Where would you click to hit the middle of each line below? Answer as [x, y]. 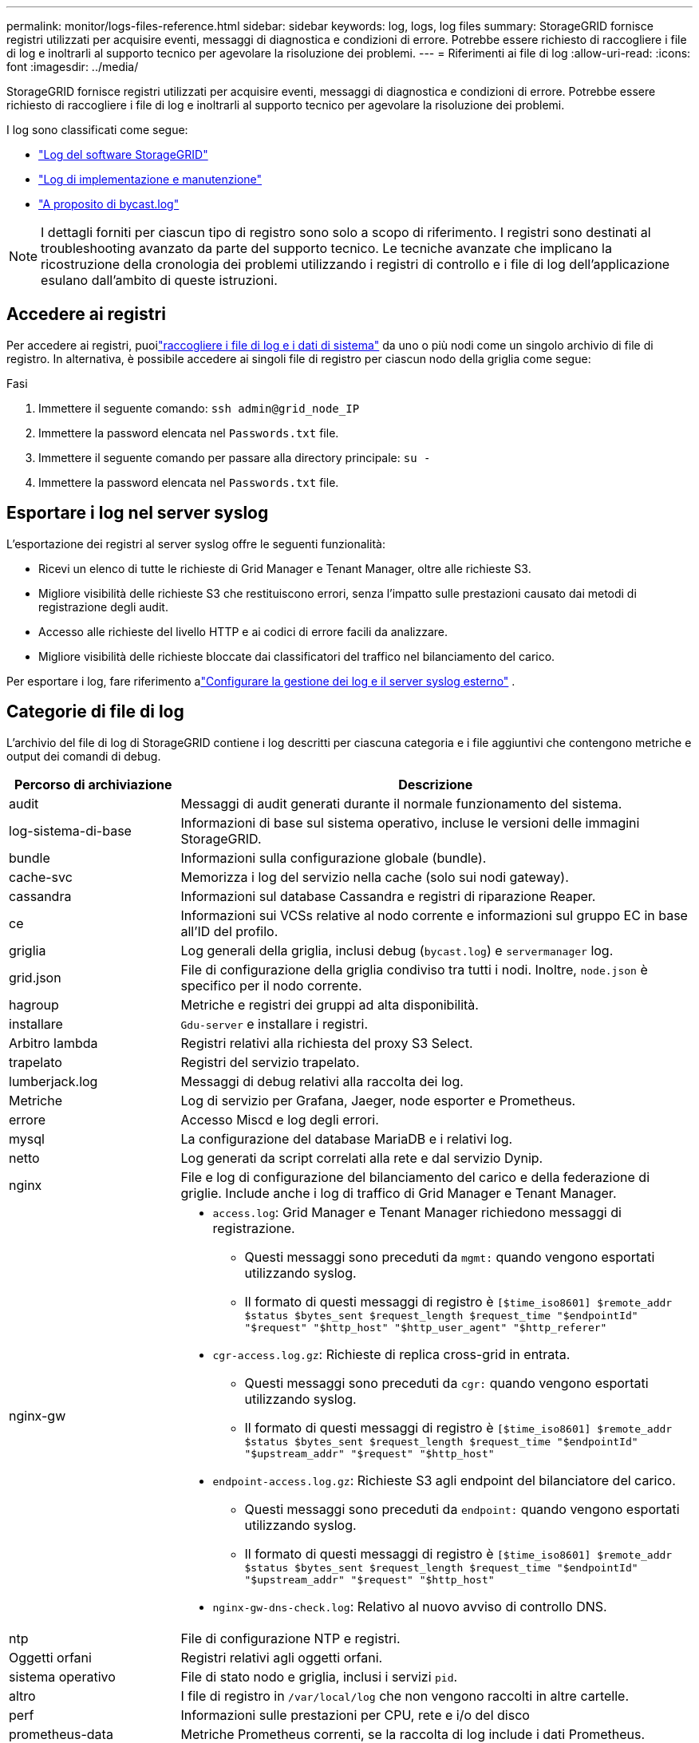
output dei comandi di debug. [84, 756]
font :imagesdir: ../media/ [73, 67]
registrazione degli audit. [103, 607]
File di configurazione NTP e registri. [290, 1638]
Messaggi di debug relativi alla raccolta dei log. [322, 1081]
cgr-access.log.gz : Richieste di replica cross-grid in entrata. [391, 1354]
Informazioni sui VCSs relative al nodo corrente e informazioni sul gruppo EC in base [434, 915]
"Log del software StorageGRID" [123, 154]
